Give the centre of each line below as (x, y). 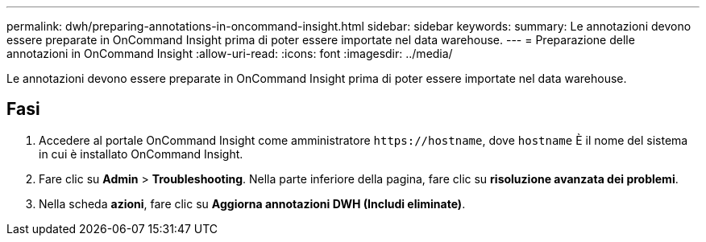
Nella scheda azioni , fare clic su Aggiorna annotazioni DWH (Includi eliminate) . (252, 203)
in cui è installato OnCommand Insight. (141, 154)
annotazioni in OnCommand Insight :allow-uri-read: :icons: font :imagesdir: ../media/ (230, 53)
